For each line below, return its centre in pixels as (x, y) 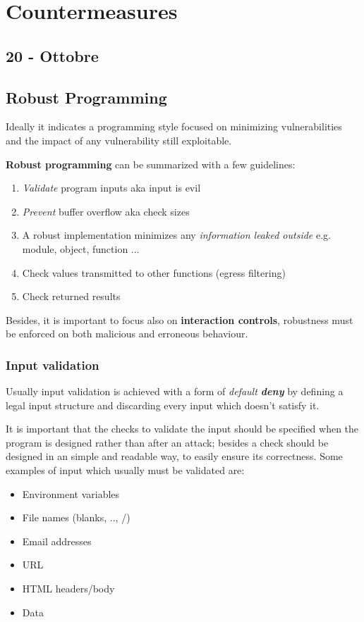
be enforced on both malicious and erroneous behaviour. (127, 334)
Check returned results (71, 296)
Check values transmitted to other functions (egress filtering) (154, 272)
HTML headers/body (68, 589)
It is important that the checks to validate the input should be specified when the (182, 429)
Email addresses (57, 541)
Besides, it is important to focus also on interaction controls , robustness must (180, 319)
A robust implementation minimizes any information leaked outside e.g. (176, 235)
